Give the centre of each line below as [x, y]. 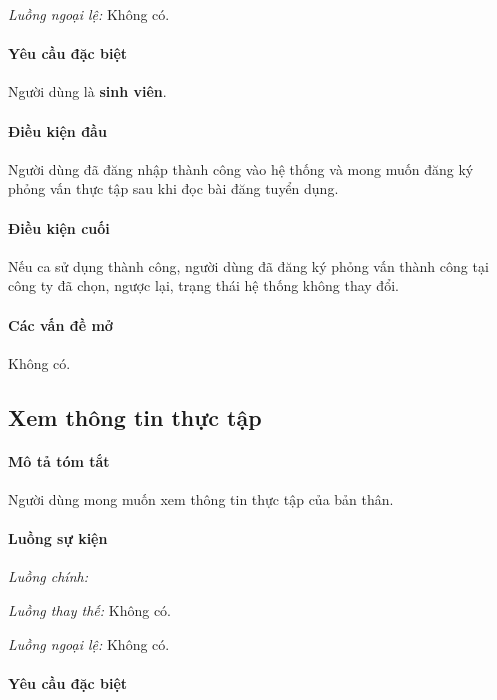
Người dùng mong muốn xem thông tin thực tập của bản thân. [201, 498]
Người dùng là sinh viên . [87, 91]
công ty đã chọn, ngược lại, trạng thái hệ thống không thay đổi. [203, 285]
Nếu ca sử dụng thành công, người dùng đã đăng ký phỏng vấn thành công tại [248, 265]
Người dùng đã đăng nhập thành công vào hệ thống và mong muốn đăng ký [241, 168]
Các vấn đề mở [60, 324]
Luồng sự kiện [58, 538]
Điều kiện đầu [57, 130]
